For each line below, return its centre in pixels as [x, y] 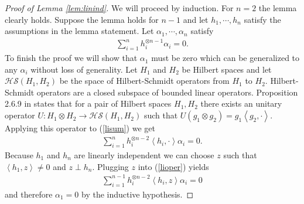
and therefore [29, 194]
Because [19, 155]
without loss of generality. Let [84, 69]
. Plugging [110, 166]
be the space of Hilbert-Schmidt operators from [144, 81]
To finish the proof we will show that [71, 58]
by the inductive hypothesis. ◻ [138, 194]
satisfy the [262, 19]
